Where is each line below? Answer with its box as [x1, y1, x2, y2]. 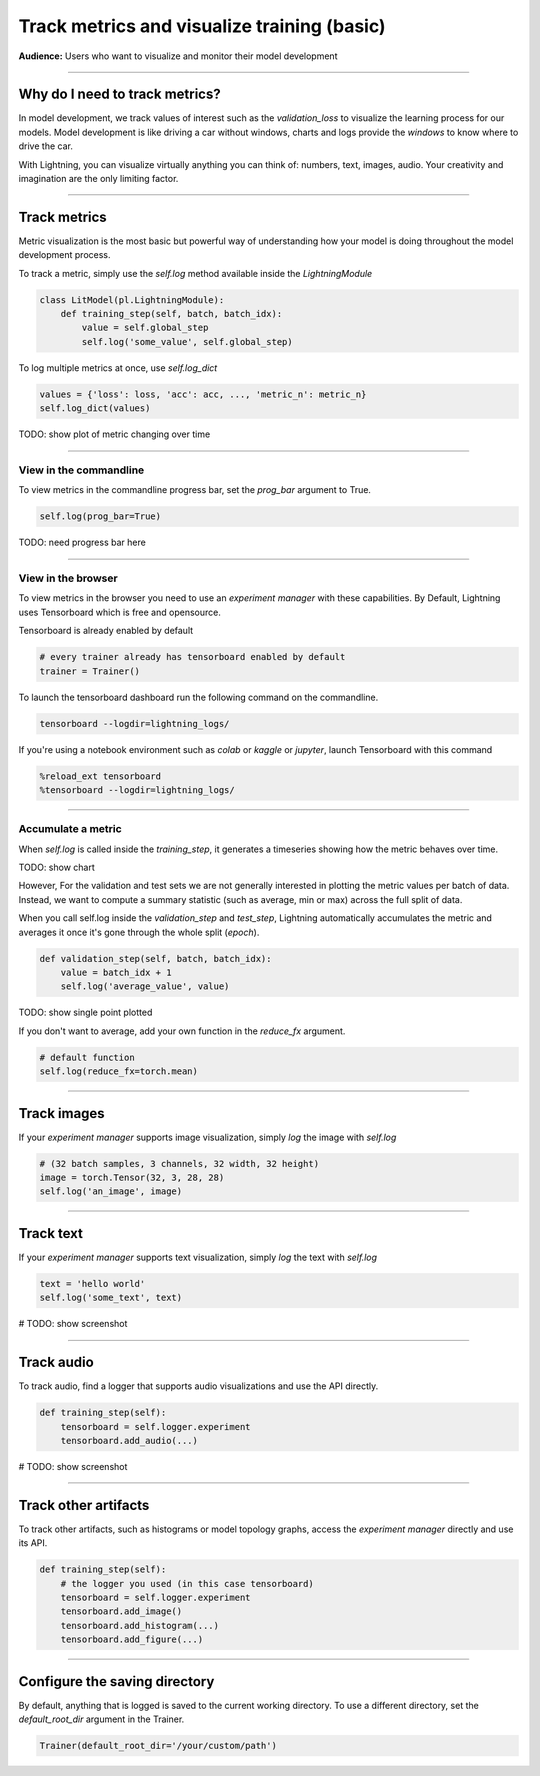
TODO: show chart [18, 861, 95, 874]
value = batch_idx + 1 [60, 967, 172, 978]
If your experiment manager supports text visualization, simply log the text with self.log [18, 1251, 378, 1263]
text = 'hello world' [39, 1278, 146, 1289]
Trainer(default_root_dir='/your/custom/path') [39, 1740, 277, 1752]
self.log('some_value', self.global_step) [81, 336, 294, 347]
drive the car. [18, 140, 74, 152]
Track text [18, 1225, 84, 1242]
